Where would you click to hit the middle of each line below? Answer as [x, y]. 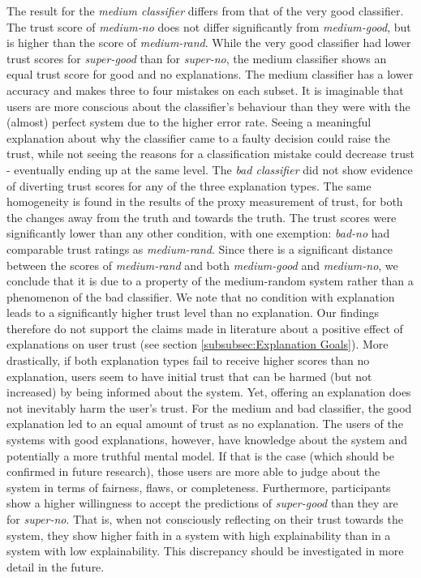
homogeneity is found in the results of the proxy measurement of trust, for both [205, 201]
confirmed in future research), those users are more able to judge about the [193, 471]
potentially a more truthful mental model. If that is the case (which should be [200, 455]
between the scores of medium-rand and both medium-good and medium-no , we [202, 265]
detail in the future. [56, 566]
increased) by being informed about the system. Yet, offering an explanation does [209, 392]
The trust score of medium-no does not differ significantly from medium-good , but [209, 26]
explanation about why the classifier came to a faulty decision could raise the [198, 137]
